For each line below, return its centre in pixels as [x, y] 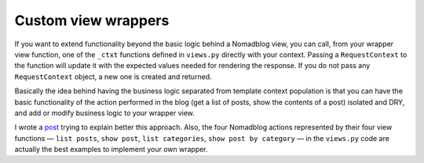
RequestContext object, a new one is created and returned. [113, 76]
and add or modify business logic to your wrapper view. [105, 113]
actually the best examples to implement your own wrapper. [111, 150]
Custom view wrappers [92, 20]
